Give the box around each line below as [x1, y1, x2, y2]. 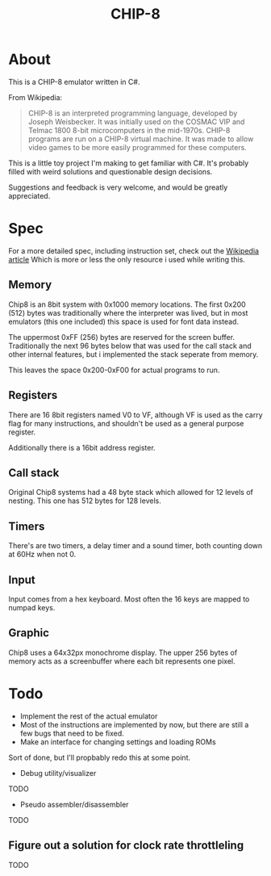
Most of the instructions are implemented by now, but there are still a [19, 719, 249, 729]
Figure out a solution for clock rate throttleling [8, 839, 244, 853]
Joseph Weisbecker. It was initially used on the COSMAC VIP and [27, 116, 245, 126]
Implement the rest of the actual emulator [19, 711, 158, 721]
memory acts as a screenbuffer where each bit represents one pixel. [8, 656, 236, 666]
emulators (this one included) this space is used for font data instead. [8, 316, 240, 326]
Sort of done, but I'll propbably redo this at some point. [8, 752, 191, 762]
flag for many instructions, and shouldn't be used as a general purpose [8, 418, 244, 428]
